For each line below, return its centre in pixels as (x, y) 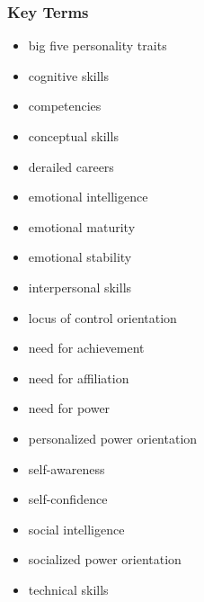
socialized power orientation (105, 559)
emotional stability (80, 257)
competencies (65, 106)
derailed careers (71, 166)
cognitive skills (69, 75)
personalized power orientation (113, 438)
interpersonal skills (80, 287)
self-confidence (68, 499)
